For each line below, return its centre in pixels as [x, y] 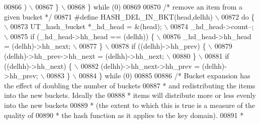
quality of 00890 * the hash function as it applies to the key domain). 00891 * [124, 115]
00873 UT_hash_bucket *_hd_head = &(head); [86, 26]
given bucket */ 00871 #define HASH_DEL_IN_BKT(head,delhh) [108, 16]
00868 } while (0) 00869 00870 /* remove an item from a [155, 7]
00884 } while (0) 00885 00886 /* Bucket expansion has [164, 76]
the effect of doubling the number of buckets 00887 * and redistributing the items [130, 85]
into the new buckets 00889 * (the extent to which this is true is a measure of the [129, 105]
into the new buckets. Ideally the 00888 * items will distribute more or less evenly [130, 95]
